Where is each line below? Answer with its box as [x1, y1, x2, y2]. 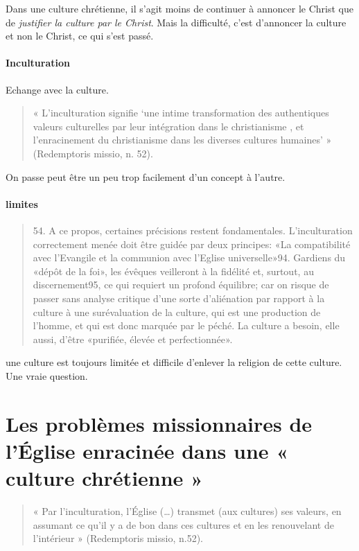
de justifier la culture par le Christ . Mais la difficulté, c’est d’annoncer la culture [6, 15, 347, 29]
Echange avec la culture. [6, 82, 109, 96]
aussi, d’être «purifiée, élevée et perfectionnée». [33, 331, 233, 346]
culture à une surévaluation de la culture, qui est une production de [33, 304, 321, 319]
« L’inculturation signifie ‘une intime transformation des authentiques [33, 105, 329, 120]
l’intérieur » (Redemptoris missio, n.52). [33, 531, 203, 545]
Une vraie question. [6, 368, 88, 383]
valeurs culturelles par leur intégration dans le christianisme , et [33, 119, 304, 133]
